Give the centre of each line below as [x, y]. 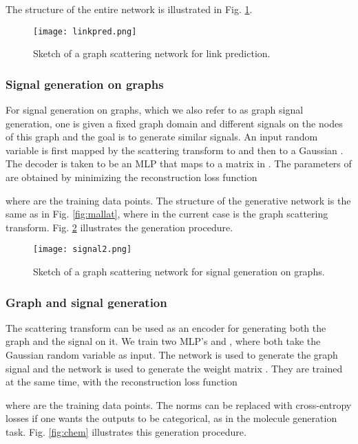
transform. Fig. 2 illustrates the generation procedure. [119, 227]
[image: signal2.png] [83, 250]
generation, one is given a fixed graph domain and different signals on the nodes [174, 123]
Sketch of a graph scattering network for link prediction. [152, 53]
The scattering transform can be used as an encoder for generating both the [166, 327]
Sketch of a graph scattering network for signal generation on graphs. [179, 272]
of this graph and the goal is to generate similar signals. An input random [162, 137]
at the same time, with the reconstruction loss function [122, 382]
